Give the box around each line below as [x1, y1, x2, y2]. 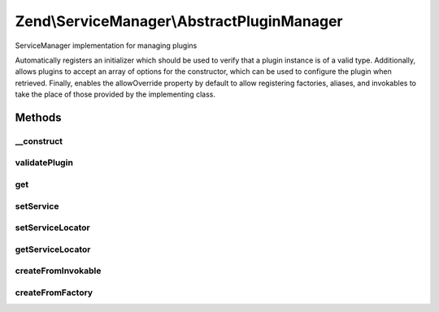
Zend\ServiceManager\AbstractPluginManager [15, 12, 343, 30]
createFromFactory [15, 287, 93, 298]
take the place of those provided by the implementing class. [15, 89, 215, 99]
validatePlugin [15, 157, 73, 168]
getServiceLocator [15, 244, 91, 255]
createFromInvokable [15, 265, 102, 276]
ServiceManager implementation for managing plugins [15, 41, 198, 50]
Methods [15, 110, 62, 124]
